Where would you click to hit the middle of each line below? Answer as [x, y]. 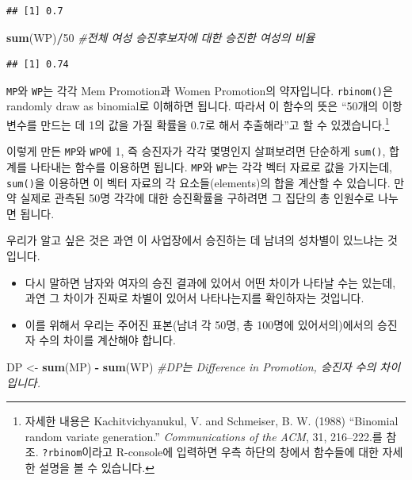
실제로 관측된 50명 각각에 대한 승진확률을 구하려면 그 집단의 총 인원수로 [197, 198]
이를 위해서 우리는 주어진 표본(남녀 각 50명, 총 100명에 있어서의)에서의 [199, 324]
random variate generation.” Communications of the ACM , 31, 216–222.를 [204, 436]
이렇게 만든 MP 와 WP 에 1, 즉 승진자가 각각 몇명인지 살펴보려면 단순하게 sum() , [196, 151]
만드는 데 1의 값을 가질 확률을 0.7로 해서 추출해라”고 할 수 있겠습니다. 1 [215, 123]
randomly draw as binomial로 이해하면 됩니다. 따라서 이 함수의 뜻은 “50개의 [193, 106]
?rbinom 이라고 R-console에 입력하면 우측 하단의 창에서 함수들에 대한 [210, 452]
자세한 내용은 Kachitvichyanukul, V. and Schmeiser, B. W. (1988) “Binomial [212, 421]
